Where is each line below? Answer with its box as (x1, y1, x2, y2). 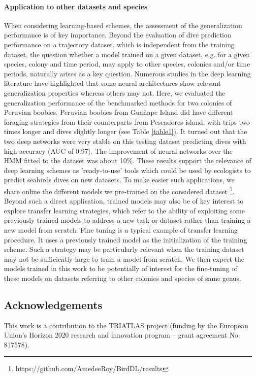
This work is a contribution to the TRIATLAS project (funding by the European (4, 320, 249, 330)
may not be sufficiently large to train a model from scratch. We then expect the (4, 253, 244, 264)
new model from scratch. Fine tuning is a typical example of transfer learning (4, 224, 238, 235)
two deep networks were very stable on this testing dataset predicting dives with (4, 136, 246, 146)
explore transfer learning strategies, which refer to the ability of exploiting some (4, 205, 245, 215)
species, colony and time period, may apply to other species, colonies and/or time (4, 59, 250, 69)
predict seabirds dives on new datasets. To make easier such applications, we (4, 174, 235, 185)
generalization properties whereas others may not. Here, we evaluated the (4, 87, 225, 98)
